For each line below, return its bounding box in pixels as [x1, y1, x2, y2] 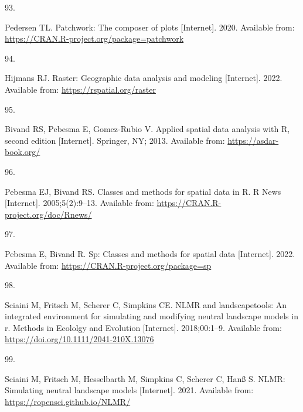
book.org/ [5, 146, 40, 158]
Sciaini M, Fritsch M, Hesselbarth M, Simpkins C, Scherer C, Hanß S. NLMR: [5, 372, 285, 384]
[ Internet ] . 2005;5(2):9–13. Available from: [5, 197, 154, 209]
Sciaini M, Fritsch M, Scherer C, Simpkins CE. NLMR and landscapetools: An [5, 298, 287, 310]
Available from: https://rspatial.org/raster [5, 83, 156, 95]
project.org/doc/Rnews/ [5, 208, 92, 220]
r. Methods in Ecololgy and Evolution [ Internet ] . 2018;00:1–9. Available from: [5, 321, 282, 333]
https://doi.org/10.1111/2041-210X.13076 [5, 333, 154, 345]
